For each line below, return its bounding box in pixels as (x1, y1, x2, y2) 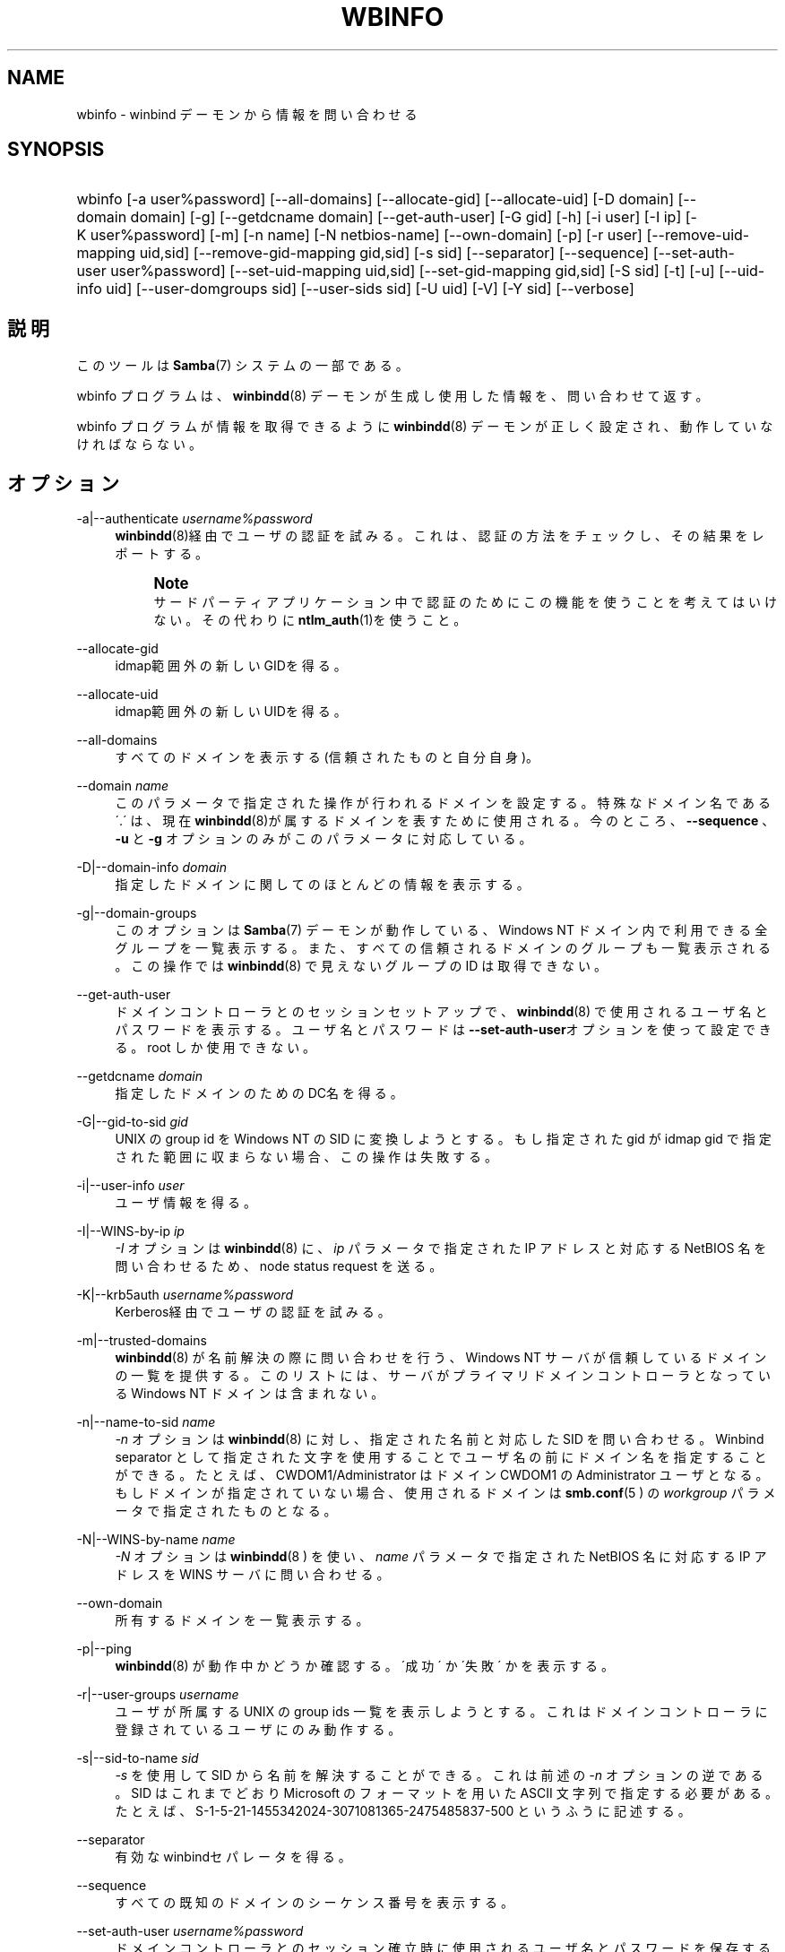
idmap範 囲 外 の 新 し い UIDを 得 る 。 (115, 704, 347, 720)
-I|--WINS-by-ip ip (76, 1223, 185, 1239)
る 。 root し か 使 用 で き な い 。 (115, 1040, 316, 1056)
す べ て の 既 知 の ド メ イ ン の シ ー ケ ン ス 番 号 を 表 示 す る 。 (115, 1895, 513, 1911)
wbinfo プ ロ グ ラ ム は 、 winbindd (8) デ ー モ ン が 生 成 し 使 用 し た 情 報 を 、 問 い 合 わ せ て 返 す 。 (76, 388, 709, 404)
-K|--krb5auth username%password (76, 1287, 294, 1303)
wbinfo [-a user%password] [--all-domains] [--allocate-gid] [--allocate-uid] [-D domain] (76, 190, 675, 209)
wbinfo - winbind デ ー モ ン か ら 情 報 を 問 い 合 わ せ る (76, 106, 418, 122)
